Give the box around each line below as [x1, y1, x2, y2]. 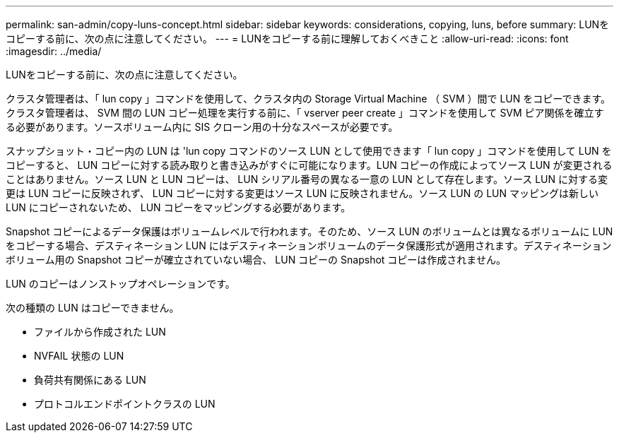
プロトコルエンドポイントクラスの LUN [34, 398, 216, 410]
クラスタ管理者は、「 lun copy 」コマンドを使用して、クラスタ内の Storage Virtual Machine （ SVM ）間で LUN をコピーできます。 [6, 93, 611, 105]
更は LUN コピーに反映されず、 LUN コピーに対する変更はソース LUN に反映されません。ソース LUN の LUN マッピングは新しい [6, 187, 599, 199]
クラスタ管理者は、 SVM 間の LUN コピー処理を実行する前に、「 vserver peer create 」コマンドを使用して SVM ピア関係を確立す [6, 107, 604, 119]
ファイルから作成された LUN [34, 326, 166, 338]
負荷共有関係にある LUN [34, 374, 146, 386]
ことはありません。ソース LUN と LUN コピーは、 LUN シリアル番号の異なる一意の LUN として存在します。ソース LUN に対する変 [6, 173, 608, 185]
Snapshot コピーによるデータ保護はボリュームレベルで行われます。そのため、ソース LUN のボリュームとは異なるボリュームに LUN [6, 225, 613, 237]
